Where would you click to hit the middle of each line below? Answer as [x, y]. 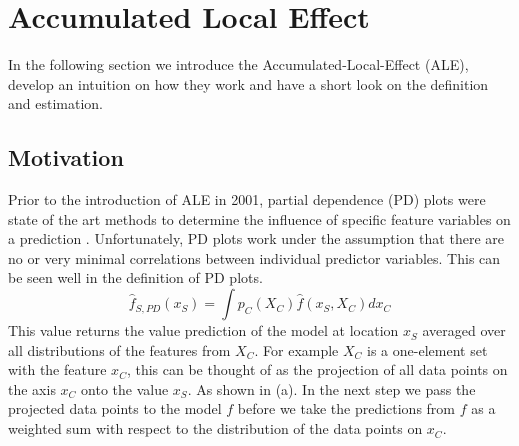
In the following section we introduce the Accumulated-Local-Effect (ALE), [238, 64]
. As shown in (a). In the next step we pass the [331, 388]
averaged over [464, 330]
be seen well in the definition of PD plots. [135, 277]
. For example [296, 349]
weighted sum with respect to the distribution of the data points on [215, 428]
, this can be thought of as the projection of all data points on [317, 369]
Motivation [66, 157]
